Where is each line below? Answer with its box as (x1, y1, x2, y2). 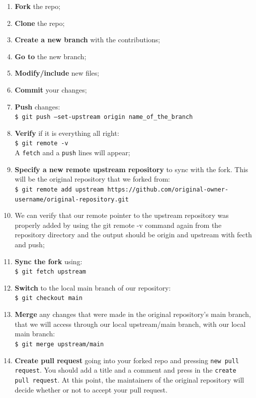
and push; (14, 239, 45, 249)
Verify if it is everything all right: (14, 127, 119, 138)
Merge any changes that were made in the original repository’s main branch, (14, 309, 251, 319)
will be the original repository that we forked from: (14, 174, 170, 184)
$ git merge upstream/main (14, 340, 104, 348)
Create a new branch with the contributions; (14, 34, 160, 45)
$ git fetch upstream (14, 268, 86, 276)
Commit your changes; (14, 84, 87, 95)
